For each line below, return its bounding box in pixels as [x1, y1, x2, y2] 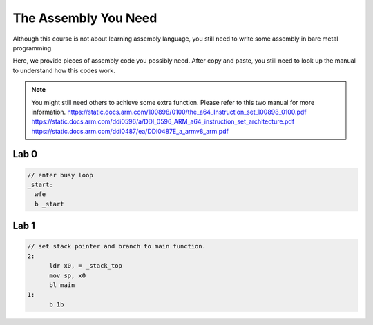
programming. [12, 43, 53, 52]
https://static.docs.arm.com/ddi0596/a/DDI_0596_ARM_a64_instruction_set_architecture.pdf [31, 117, 295, 126]
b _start [35, 200, 64, 208]
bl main [49, 282, 75, 289]
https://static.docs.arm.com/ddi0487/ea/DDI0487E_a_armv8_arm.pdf [31, 127, 229, 135]
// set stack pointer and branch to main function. [27, 242, 207, 250]
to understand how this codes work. [12, 66, 115, 75]
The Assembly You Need [12, 10, 157, 26]
